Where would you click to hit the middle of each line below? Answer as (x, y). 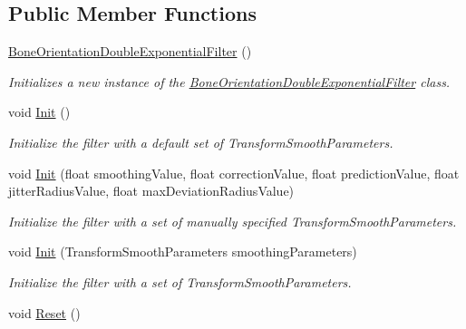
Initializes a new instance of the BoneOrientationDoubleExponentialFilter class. (229, 81)
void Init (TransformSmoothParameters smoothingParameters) (183, 252)
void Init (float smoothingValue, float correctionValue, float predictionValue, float (234, 173)
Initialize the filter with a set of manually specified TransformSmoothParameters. (233, 221)
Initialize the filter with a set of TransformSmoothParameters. (180, 281)
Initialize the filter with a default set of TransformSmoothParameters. (201, 142)
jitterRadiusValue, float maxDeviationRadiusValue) (151, 191)
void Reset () (44, 312)
